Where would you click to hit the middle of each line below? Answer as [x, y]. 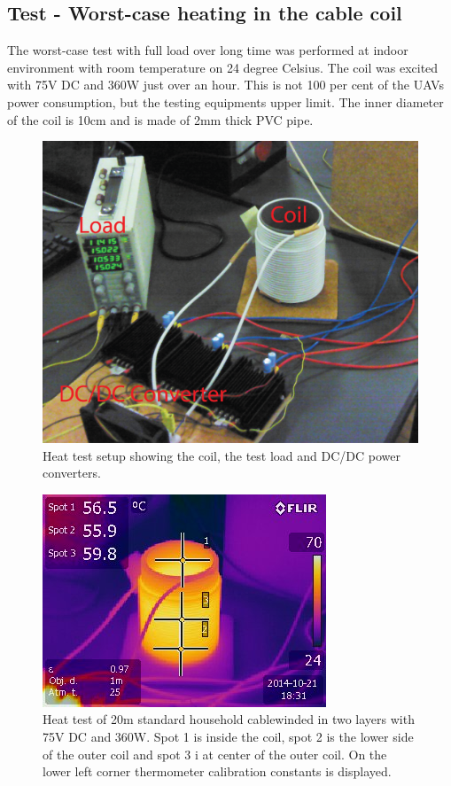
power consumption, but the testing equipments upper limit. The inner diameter [225, 101]
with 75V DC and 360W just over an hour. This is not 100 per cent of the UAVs [225, 85]
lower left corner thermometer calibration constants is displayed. [217, 771]
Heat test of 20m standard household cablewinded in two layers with [229, 719]
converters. [72, 473]
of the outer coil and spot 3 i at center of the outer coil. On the [215, 754]
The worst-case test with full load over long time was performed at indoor [208, 50]
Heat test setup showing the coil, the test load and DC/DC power [222, 455]
